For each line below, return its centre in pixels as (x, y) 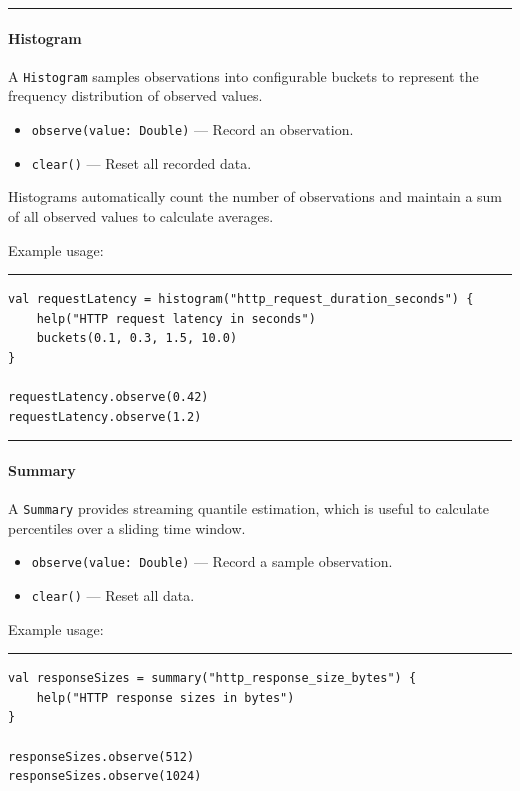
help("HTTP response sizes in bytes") (165, 697)
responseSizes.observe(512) (101, 756)
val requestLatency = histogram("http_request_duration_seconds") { (241, 299)
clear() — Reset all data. (113, 595)
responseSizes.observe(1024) (105, 776)
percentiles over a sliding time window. (127, 527)
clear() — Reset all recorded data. (141, 162)
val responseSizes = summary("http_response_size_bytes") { (212, 678)
